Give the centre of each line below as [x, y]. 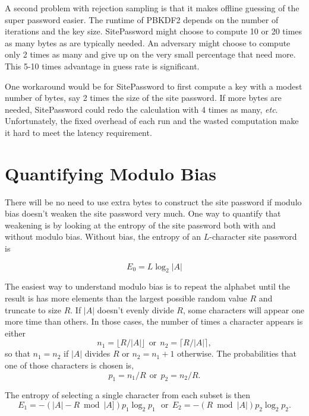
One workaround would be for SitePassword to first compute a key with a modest [154, 86]
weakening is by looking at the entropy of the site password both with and [140, 225]
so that [18, 353]
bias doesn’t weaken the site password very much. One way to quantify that [143, 213]
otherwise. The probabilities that [237, 353]
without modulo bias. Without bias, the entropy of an [103, 236]
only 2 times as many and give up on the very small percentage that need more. [150, 54]
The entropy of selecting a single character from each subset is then [128, 395]
